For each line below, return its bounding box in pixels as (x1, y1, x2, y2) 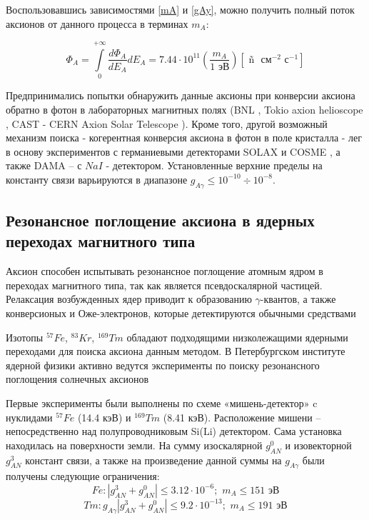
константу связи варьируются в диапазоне (6, 171, 188, 186)
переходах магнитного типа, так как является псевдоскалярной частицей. (6, 277, 323, 292)
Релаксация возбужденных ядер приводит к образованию (6, 291, 252, 306)
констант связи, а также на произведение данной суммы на (25, 452, 282, 467)
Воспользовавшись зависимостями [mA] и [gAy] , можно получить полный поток (6, 2, 355, 16)
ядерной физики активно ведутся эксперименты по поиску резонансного (6, 357, 320, 372)
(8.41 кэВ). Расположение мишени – (163, 409, 321, 424)
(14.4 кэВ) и (77, 409, 131, 424)
